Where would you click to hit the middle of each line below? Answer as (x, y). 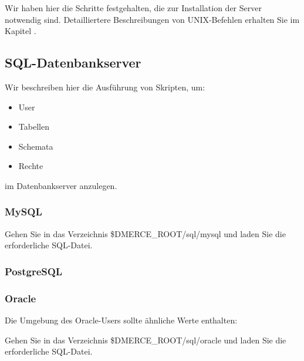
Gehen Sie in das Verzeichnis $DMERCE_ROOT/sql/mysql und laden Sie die (145, 233)
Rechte (31, 166)
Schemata (36, 146)
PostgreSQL (34, 271)
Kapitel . (21, 31)
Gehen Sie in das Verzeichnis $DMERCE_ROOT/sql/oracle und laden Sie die (146, 340)
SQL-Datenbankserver (73, 63)
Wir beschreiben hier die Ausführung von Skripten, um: (105, 87)
